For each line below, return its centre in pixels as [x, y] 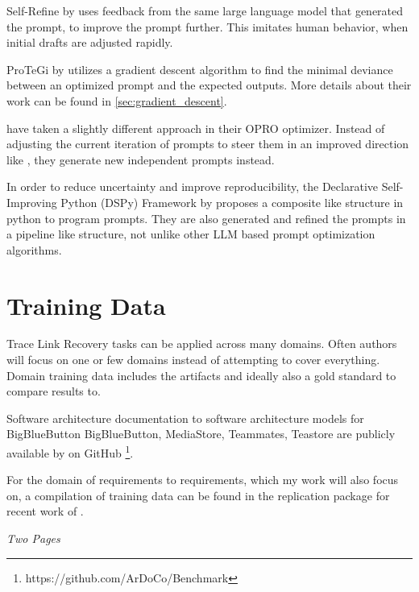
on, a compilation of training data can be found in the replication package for [198, 495]
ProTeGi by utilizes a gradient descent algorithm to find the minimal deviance [200, 69]
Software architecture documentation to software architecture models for [185, 418]
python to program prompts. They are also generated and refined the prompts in [206, 218]
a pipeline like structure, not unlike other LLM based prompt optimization [191, 234]
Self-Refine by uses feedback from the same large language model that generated [205, 10]
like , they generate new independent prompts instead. [141, 159]
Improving [32, 202]
